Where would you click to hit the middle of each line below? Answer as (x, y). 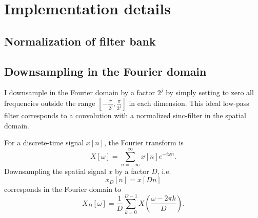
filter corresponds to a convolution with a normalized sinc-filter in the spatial (125, 115)
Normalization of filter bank (80, 41)
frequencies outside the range (50, 103)
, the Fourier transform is (144, 143)
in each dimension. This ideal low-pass (189, 103)
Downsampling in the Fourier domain (105, 71)
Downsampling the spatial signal (55, 171)
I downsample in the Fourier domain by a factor (80, 92)
